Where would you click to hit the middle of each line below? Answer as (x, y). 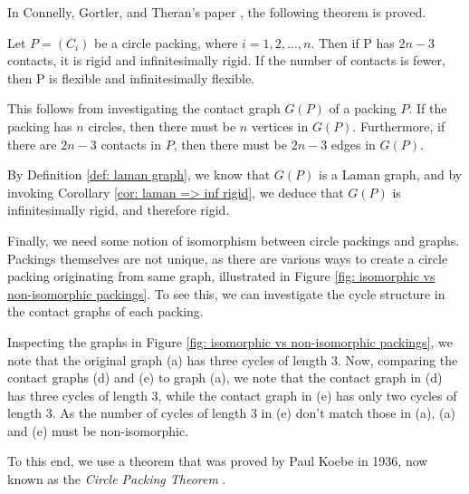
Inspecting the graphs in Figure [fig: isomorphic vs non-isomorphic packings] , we (230, 341)
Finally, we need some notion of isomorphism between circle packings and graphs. (234, 240)
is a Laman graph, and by (391, 174)
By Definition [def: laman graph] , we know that (139, 174)
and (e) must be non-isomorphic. (98, 430)
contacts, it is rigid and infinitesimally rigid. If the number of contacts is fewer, (226, 60)
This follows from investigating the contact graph (144, 108)
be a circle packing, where (166, 42)
